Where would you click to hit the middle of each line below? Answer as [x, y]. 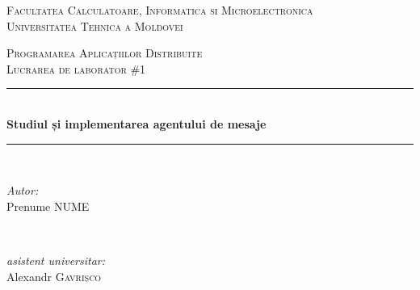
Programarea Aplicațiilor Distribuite [105, 53]
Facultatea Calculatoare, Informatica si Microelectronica [160, 10]
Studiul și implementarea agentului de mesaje [136, 123]
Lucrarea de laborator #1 [76, 68]
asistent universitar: [56, 260]
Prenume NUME [48, 206]
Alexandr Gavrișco [54, 276]
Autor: [23, 190]
